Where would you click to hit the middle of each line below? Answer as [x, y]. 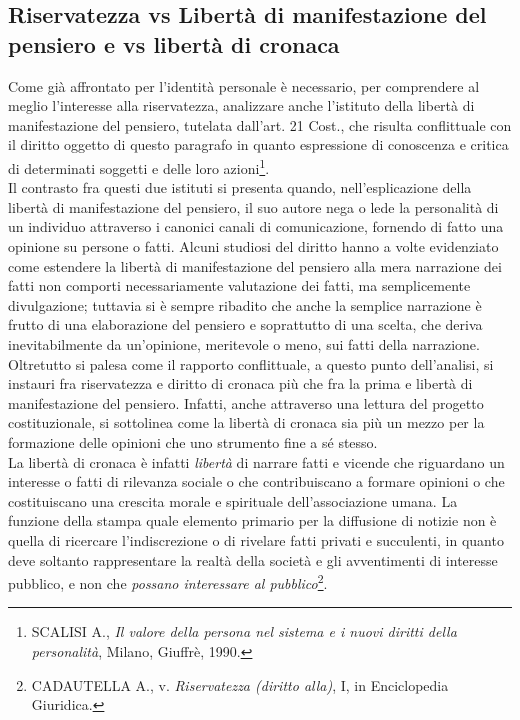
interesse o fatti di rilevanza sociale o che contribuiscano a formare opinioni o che [256, 481]
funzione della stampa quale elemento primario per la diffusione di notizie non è [252, 520]
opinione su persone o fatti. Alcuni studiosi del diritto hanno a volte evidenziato [253, 246]
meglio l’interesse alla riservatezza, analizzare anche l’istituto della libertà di [241, 105]
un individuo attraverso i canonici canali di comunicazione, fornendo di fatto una [256, 226]
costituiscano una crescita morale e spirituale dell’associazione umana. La [233, 500]
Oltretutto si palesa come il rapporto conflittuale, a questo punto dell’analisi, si [251, 363]
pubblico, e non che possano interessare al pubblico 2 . [168, 581]
